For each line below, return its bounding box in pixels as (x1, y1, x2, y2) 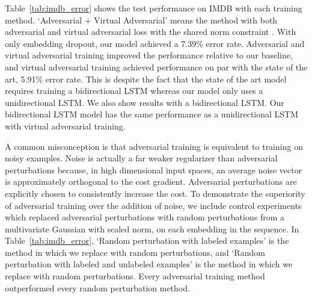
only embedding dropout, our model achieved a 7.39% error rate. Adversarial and (5, 37, 305, 49)
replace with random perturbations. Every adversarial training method (5, 270, 265, 282)
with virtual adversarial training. (5, 119, 126, 132)
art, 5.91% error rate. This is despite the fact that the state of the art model (5, 72, 287, 85)
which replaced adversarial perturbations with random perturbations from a (5, 211, 284, 223)
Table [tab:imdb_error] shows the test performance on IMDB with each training (5, 2, 302, 14)
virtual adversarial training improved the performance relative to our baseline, (5, 49, 293, 61)
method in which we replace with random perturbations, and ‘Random (5, 246, 265, 258)
